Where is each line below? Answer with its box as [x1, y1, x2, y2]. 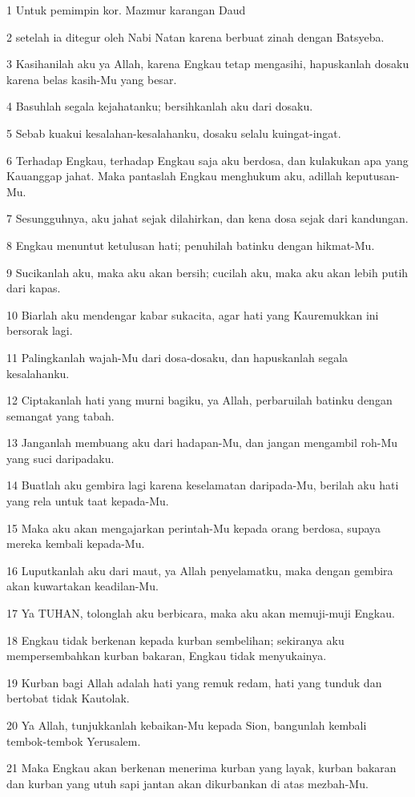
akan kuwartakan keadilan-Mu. [6, 578, 159, 594]
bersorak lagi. [6, 322, 73, 339]
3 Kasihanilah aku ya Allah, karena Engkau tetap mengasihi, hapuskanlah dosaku [6, 55, 409, 72]
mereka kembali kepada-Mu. [6, 535, 145, 552]
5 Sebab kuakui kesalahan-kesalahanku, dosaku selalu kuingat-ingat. [6, 124, 341, 141]
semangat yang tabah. [6, 407, 115, 424]
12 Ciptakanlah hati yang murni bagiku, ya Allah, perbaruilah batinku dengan [6, 392, 393, 409]
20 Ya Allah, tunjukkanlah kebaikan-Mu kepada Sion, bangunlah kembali [6, 717, 367, 733]
